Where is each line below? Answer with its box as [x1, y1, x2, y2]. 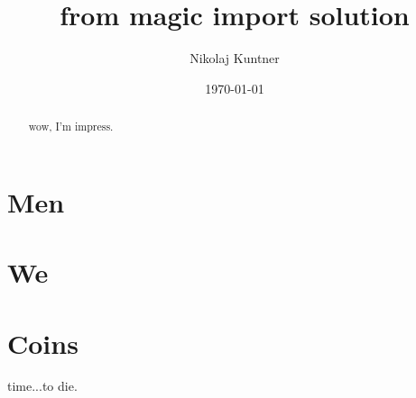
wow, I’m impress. [28, 119, 114, 134]
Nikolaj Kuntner [190, 49, 280, 68]
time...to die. [7, 376, 78, 395]
